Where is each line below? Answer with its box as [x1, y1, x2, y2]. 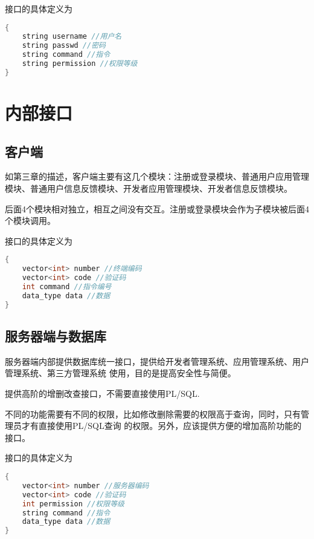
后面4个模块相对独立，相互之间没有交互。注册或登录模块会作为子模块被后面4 [5, 202, 309, 215]
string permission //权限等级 [22, 59, 138, 68]
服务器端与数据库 [5, 327, 106, 345]
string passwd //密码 [22, 41, 106, 50]
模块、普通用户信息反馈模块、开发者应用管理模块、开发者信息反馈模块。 [5, 182, 292, 195]
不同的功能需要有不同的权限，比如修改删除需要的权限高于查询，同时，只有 [5, 407, 301, 420]
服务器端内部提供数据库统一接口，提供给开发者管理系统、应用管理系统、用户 [5, 354, 309, 367]
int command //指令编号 [22, 283, 112, 292]
